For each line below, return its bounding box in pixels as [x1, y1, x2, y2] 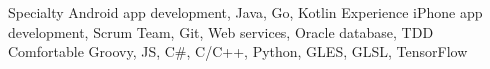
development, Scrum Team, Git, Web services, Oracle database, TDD [8, 21, 434, 42]
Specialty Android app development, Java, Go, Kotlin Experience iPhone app [8, 2, 483, 22]
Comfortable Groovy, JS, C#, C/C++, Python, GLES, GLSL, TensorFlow [8, 41, 468, 62]
